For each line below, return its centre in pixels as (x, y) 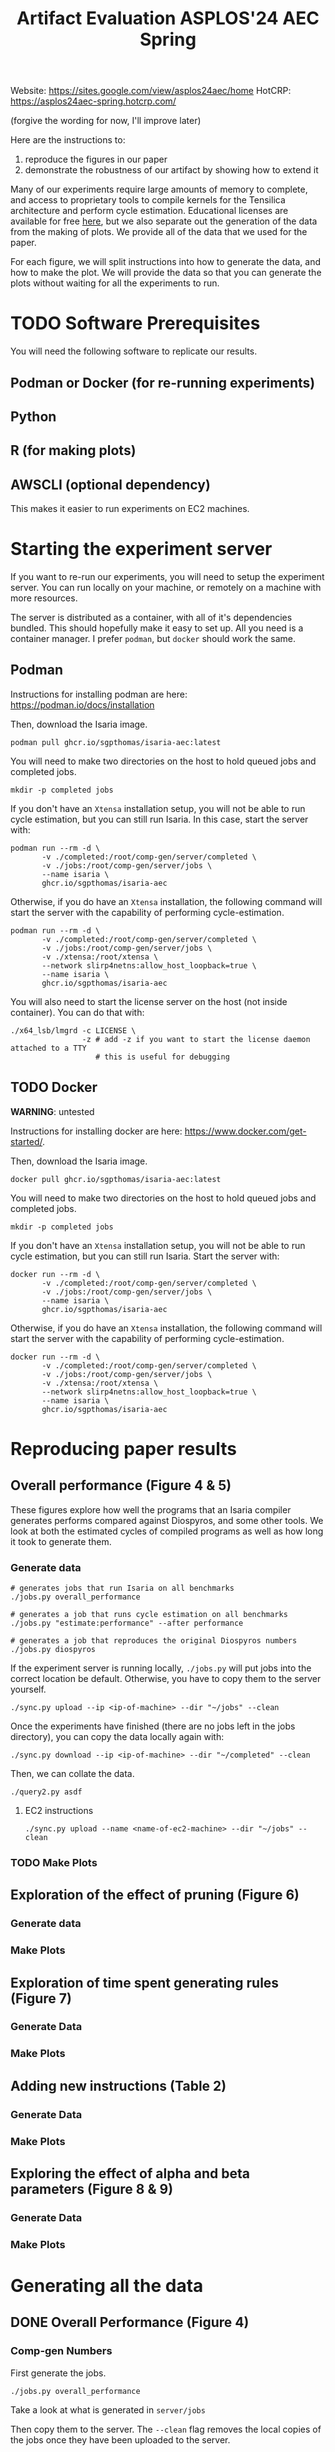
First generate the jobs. (58, 2373)
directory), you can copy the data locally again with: (117, 1736)
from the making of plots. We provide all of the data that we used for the (159, 232)
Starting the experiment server (141, 549)
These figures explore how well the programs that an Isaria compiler (151, 1509)
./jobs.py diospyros (53, 1649)
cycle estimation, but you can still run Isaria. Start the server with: (145, 1256)
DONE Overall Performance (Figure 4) (130, 2322)
